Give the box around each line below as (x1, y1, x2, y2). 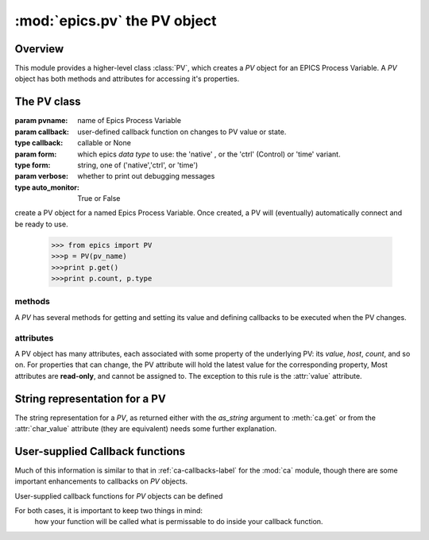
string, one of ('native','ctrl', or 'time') (77, 160, 199, 170)
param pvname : (14, 116, 68, 125)
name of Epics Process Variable (77, 116, 182, 125)
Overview (14, 42, 64, 56)
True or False (77, 194, 121, 203)
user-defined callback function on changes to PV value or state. (77, 127, 287, 137)
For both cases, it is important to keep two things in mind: (14, 506, 203, 515)
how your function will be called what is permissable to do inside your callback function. (34, 517, 323, 526)
